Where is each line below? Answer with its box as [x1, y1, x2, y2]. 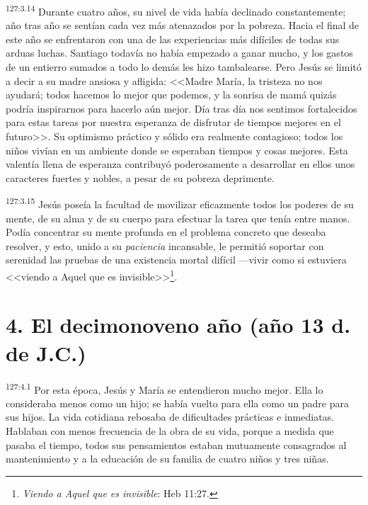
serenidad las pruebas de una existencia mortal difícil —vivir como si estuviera [6, 252, 347, 267]
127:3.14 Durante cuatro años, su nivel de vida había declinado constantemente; [6, 2, 346, 18]
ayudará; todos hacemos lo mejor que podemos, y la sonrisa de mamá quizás [6, 87, 337, 102]
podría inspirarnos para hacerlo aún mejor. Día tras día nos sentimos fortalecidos [6, 101, 357, 115]
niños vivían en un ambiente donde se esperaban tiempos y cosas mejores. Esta [6, 142, 348, 157]
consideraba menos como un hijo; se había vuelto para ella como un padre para [6, 395, 349, 410]
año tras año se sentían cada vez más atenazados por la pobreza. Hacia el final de [6, 18, 359, 33]
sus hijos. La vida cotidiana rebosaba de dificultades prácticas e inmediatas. [6, 409, 334, 424]
